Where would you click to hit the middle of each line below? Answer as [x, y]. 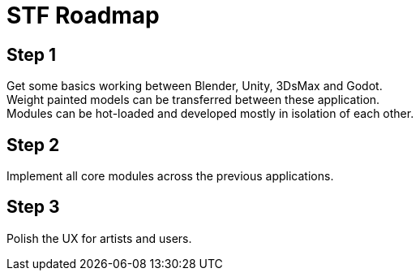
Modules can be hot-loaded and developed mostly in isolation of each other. [210, 114]
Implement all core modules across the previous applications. [170, 176]
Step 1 [32, 54]
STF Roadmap [83, 15]
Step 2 [33, 145]
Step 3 [33, 207]
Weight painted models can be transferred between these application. [193, 100]
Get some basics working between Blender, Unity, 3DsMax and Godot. [195, 86]
